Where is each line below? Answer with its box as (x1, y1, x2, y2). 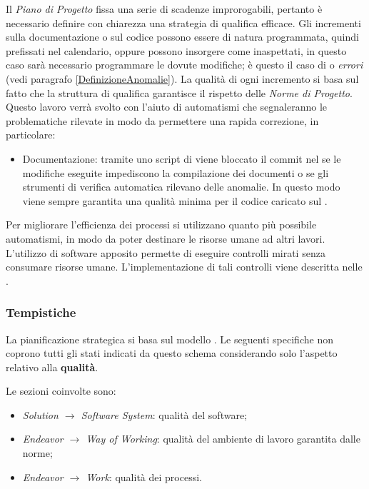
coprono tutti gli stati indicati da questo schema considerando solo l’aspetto (6, 346, 338, 361)
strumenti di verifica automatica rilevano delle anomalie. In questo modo (22, 179, 340, 194)
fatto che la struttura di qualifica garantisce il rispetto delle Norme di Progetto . (6, 85, 353, 100)
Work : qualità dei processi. (86, 469, 202, 484)
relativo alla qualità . (6, 359, 98, 374)
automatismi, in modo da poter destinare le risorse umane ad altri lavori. (6, 231, 325, 246)
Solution (22, 407, 59, 422)
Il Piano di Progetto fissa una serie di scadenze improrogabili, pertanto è (6, 1, 323, 16)
